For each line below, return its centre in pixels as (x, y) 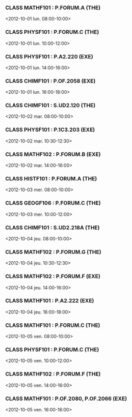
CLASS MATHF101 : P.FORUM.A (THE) (53, 8)
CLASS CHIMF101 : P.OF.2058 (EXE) (50, 81)
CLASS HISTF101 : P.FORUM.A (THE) (51, 179)
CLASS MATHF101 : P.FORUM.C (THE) (53, 325)
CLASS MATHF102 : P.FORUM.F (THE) (53, 374)
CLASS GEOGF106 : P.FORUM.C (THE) (53, 203)
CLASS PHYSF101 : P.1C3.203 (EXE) (50, 130)
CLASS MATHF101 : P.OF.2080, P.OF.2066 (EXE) (66, 399)
